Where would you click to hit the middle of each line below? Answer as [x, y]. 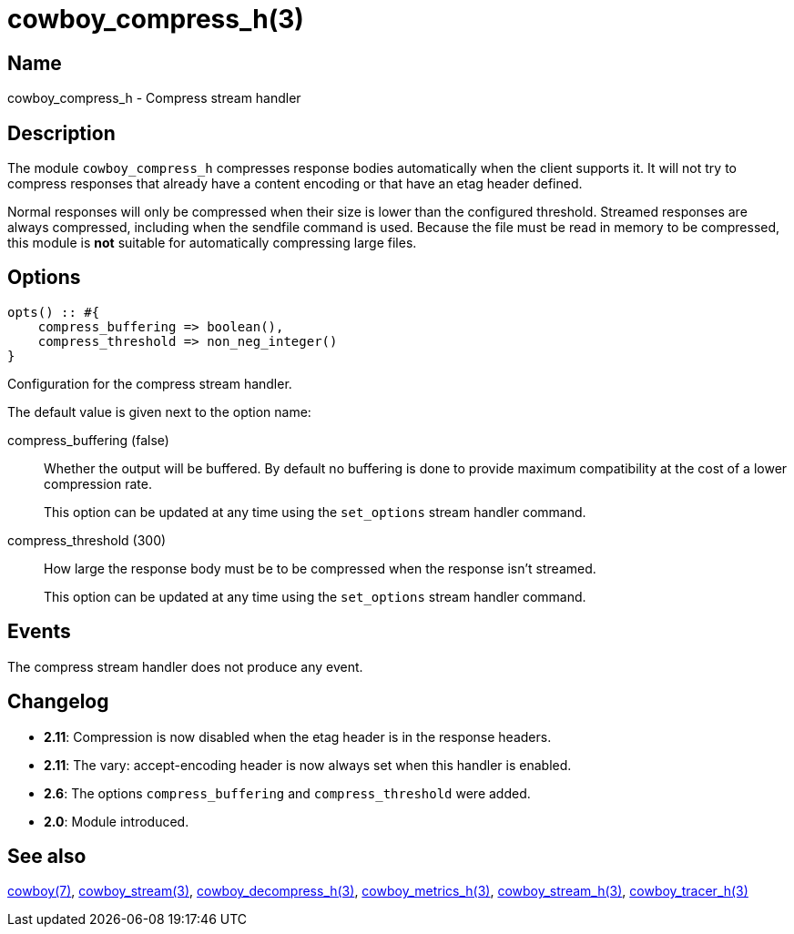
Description [61, 133]
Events [39, 632]
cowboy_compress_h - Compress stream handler [154, 98]
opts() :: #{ [54, 312]
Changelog [58, 702]
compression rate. [98, 483]
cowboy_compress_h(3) [156, 19]
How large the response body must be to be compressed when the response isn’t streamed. [320, 568]
